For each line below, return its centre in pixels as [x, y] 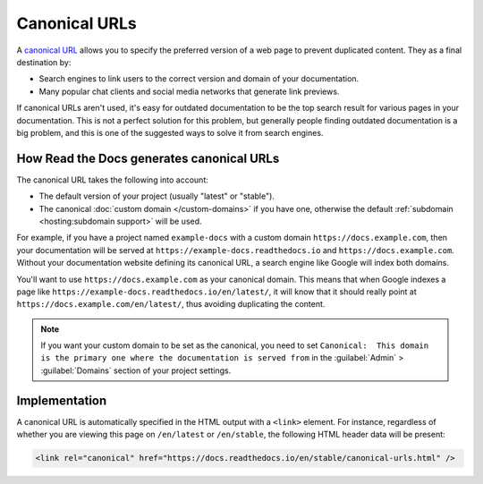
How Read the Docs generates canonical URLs [148, 158]
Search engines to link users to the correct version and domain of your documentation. [199, 79]
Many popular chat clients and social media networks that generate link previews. [189, 91]
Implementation [62, 400]
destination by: [44, 62]
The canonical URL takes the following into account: [113, 180]
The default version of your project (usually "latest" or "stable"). [157, 196]
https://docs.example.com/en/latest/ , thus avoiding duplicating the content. [171, 304]
